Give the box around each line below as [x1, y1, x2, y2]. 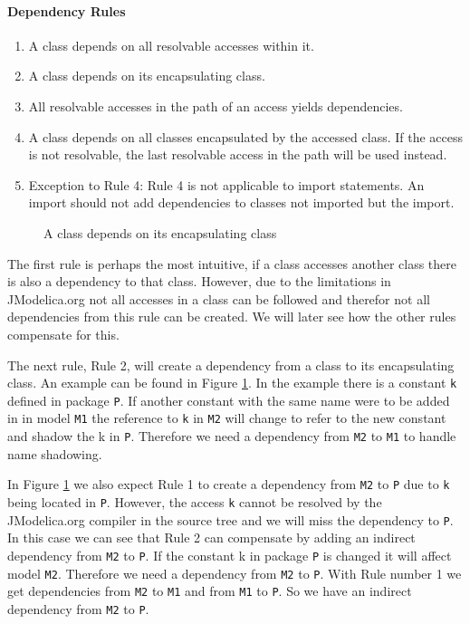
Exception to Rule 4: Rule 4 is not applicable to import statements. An [28, 175, 425, 194]
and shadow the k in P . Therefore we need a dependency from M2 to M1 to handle [7, 427, 456, 446]
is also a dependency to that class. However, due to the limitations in [7, 272, 391, 291]
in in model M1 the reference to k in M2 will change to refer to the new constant [7, 408, 446, 427]
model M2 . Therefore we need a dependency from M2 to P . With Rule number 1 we [7, 563, 462, 582]
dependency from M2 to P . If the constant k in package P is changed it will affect [7, 545, 452, 564]
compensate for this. [7, 324, 120, 343]
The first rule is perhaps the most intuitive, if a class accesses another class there [7, 254, 457, 273]
